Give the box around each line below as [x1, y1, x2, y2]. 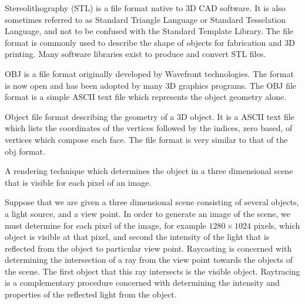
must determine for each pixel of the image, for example [5, 219, 206, 231]
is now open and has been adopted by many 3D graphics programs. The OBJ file [5, 79, 297, 91]
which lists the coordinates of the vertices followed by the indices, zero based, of [5, 122, 293, 134]
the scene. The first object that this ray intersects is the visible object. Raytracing [5, 265, 300, 277]
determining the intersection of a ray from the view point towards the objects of [5, 253, 293, 266]
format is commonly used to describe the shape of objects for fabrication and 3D [5, 36, 295, 48]
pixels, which [253, 219, 300, 231]
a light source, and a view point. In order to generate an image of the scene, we [5, 207, 290, 219]
